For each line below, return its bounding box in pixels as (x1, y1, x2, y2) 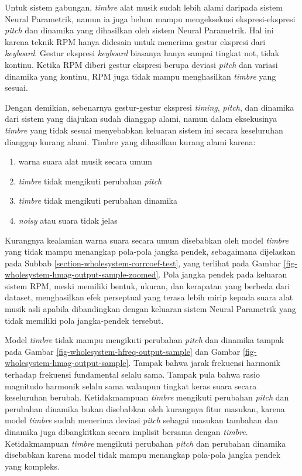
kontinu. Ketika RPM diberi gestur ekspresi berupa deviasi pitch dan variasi (5, 58, 278, 70)
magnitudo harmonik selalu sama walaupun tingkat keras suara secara (5, 379, 257, 392)
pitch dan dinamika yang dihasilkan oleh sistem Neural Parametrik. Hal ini (5, 24, 274, 36)
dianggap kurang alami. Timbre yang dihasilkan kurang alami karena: (5, 135, 256, 148)
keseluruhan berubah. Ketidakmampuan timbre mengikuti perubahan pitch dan (5, 391, 289, 403)
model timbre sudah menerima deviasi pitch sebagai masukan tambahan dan (5, 414, 278, 426)
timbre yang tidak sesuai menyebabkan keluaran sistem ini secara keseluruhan (5, 124, 283, 136)
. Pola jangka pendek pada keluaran (158, 268, 287, 280)
